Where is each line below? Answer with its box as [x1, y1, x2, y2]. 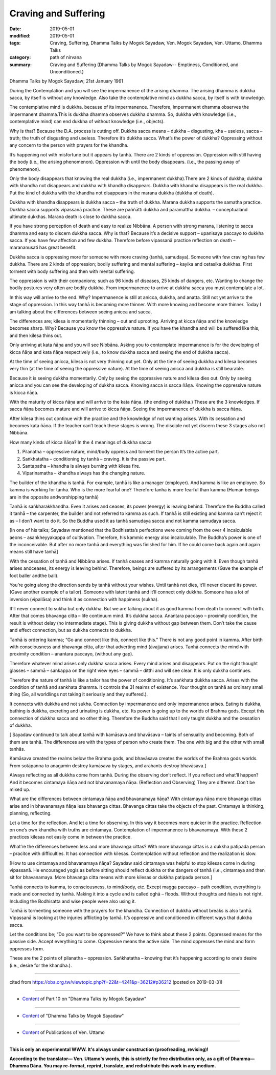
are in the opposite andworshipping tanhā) [9, 494, 99, 500]
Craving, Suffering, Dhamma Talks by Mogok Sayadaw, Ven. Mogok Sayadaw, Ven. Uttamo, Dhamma [50, 40, 262, 46]
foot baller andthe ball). [9, 572, 59, 579]
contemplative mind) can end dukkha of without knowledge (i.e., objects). [9, 118, 165, 125]
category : [9, 54, 31, 61]
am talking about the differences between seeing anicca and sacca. [9, 308, 152, 315]
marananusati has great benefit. [9, 244, 77, 251]
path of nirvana [50, 54, 82, 61]
